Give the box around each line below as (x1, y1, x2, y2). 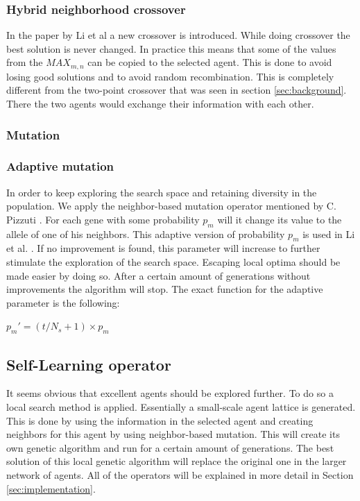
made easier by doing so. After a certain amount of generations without (6, 268, 311, 282)
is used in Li (302, 226, 355, 241)
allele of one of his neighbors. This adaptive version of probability (6, 226, 285, 241)
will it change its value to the (217, 212, 342, 226)
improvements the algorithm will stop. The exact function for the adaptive (6, 282, 323, 296)
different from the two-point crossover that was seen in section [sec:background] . (6, 83, 347, 97)
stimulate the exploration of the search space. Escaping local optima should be (6, 255, 341, 269)
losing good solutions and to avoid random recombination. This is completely (6, 69, 334, 83)
